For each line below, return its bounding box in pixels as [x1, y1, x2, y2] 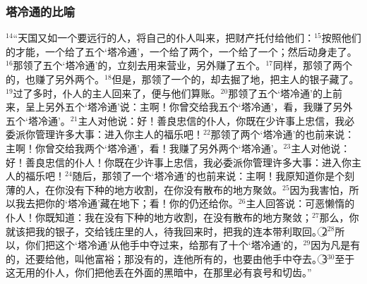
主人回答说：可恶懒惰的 [246, 196, 355, 211]
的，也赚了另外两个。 [6, 72, 104, 86]
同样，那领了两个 [272, 58, 352, 73]
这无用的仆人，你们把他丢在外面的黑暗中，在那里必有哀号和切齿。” [6, 265, 312, 280]
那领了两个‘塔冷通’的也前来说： [210, 127, 355, 142]
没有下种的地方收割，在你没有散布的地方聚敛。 [64, 182, 282, 197]
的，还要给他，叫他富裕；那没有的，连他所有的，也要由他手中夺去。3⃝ [6, 251, 327, 266]
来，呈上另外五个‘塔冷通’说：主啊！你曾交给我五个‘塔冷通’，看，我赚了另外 [6, 99, 353, 114]
